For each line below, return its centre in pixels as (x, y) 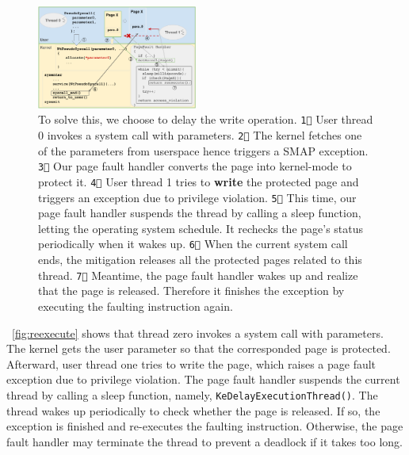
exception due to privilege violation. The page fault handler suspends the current (203, 379)
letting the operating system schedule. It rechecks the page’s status (201, 228)
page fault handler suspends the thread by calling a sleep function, (200, 213)
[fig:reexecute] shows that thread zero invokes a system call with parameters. (198, 333)
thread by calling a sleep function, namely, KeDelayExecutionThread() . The (192, 394)
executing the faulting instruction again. (136, 306)
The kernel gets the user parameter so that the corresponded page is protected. (199, 348)
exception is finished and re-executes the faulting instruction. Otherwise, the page (205, 426)
